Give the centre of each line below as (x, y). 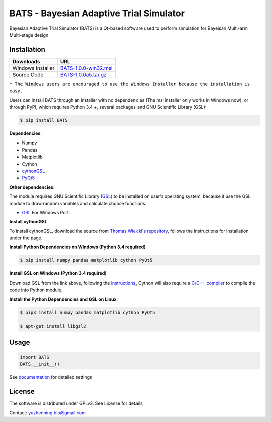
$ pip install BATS (44, 120)
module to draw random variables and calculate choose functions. (78, 203)
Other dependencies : (32, 187)
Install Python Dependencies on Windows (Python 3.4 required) (77, 247)
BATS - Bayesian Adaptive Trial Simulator (97, 13)
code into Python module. (36, 290)
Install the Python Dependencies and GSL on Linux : (64, 299)
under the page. (26, 238)
